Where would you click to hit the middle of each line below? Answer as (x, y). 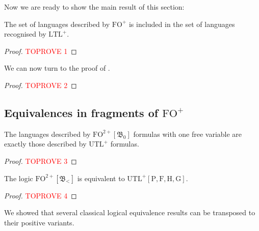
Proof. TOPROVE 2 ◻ (41, 85)
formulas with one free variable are (188, 134)
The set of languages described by (57, 24)
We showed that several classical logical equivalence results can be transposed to (130, 212)
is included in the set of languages (182, 24)
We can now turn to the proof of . (57, 68)
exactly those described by (45, 144)
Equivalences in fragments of (81, 112)
